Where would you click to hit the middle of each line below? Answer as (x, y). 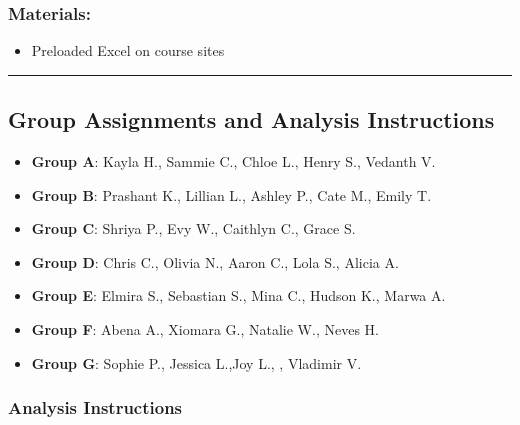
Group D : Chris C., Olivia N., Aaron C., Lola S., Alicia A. (215, 261)
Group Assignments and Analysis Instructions (251, 119)
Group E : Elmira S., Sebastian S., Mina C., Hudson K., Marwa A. (238, 295)
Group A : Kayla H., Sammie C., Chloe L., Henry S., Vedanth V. (233, 161)
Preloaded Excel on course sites (128, 50)
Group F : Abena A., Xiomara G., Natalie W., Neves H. (205, 328)
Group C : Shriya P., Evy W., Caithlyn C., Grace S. (193, 228)
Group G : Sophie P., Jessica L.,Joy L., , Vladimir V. (196, 362)
